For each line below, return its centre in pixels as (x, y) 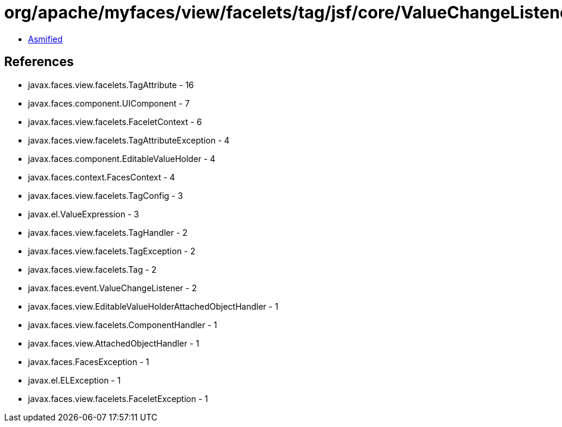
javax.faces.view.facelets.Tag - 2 (92, 269)
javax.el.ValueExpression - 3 (84, 214)
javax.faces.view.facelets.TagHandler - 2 (108, 232)
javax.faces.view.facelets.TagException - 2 (112, 251)
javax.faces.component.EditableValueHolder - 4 (122, 158)
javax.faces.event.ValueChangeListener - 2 (113, 288)
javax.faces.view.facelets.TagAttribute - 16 (111, 85)
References (39, 62)
